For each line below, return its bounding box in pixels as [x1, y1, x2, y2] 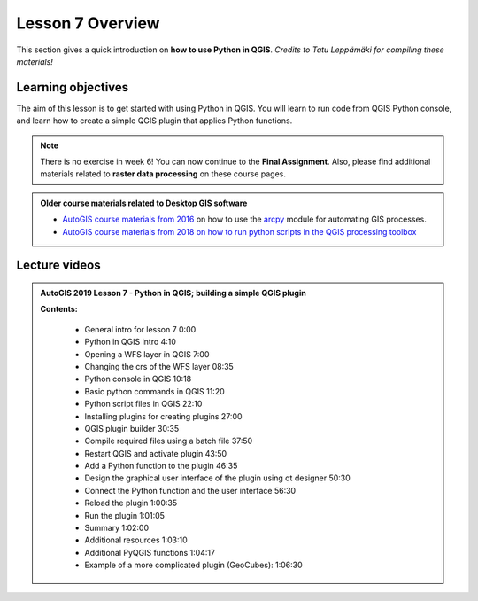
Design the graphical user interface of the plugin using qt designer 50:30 [84, 472, 351, 483]
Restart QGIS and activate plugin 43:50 [84, 448, 227, 458]
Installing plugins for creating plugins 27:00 [84, 410, 243, 421]
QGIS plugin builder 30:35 [84, 423, 180, 433]
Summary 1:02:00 [84, 523, 150, 534]
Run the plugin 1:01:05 [84, 510, 166, 520]
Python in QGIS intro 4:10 [84, 337, 177, 347]
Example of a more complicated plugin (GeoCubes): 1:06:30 [84, 559, 303, 571]
